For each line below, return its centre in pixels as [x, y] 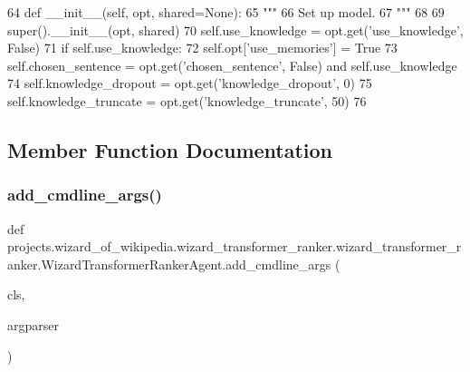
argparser [33, 324]
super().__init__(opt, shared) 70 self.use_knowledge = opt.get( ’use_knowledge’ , [235, 29]
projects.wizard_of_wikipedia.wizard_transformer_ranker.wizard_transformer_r [235, 246]
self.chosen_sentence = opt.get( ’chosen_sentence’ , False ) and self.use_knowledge [232, 65]
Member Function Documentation [170, 149]
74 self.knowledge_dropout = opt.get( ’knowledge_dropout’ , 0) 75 [190, 83]
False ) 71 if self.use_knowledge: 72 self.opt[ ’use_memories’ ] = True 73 [202, 48]
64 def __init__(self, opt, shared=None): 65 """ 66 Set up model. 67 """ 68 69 [226, 12]
